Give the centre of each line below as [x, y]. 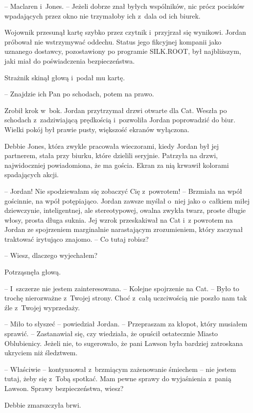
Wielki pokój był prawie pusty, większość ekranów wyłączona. [97, 129]
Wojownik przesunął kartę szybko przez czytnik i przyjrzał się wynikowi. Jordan [125, 32]
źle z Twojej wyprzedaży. [42, 307]
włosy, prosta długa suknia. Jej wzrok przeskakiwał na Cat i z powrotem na [119, 219]
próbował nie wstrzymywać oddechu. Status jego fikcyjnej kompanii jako [113, 41]
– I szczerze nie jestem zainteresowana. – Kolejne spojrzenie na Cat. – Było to [122, 288]
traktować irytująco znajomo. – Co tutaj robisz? [77, 239]
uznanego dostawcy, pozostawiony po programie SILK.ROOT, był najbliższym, [123, 51]
